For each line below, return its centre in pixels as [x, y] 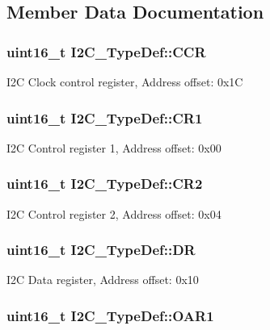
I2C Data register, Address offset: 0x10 [103, 280]
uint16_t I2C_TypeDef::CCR [106, 51]
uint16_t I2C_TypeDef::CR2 [105, 184]
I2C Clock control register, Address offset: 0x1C [125, 81]
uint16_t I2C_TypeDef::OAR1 [110, 315]
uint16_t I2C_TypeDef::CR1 [105, 117]
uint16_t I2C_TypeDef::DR [101, 250]
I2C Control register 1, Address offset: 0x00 [114, 147]
